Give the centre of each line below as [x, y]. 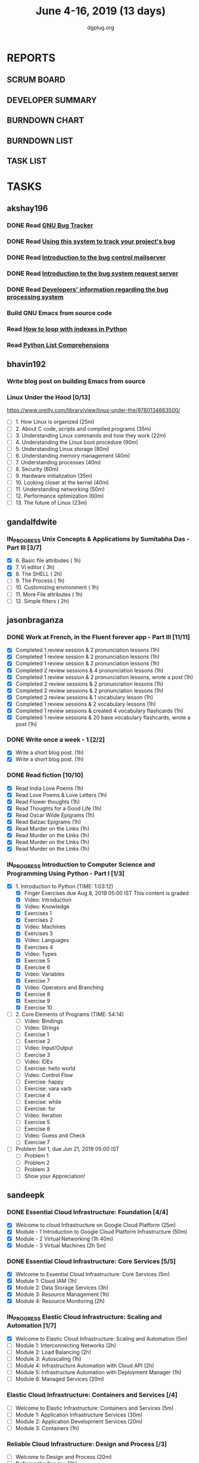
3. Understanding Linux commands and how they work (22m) [91, 435]
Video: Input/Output [49, 1048]
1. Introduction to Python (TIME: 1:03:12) [64, 886]
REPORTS [31, 58]
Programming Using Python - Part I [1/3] [66, 874]
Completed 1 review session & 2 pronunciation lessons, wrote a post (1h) [104, 677]
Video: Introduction [48, 900]
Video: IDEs [38, 1061]
